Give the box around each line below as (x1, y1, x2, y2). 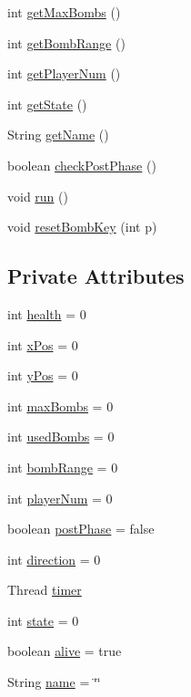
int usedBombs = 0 (7, 427, 115, 446)
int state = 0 (7, 610, 79, 629)
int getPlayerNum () (7, 64, 121, 83)
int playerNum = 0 (7, 488, 113, 507)
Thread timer (7, 580, 82, 599)
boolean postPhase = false (7, 519, 155, 538)
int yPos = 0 (7, 366, 78, 385)
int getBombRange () (7, 33, 126, 52)
